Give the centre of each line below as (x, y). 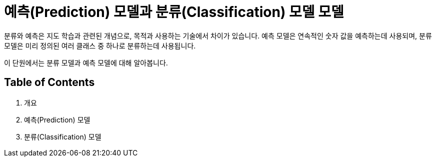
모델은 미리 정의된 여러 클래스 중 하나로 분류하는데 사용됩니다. (100, 45)
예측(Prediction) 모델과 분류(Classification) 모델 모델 (174, 12)
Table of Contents (49, 82)
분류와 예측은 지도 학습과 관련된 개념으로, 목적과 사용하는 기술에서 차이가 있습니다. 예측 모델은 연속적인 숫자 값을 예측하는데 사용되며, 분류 (218, 35)
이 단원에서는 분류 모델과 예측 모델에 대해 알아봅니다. (86, 62)
